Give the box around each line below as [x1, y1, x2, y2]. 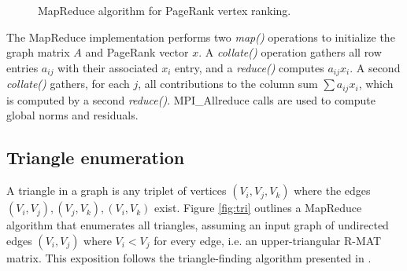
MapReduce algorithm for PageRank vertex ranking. [38, 2, 291, 18]
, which [358, 75, 394, 92]
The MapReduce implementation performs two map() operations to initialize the [6, 28, 395, 45]
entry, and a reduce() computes [174, 59, 324, 75]
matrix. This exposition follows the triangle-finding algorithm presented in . [6, 249, 372, 266]
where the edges [294, 182, 371, 199]
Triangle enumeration [6, 145, 185, 170]
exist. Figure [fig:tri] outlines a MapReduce [154, 200, 362, 216]
